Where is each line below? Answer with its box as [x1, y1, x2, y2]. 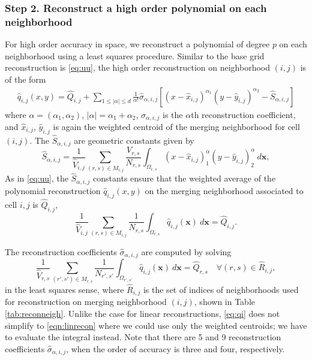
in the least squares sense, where [5, 283, 124, 295]
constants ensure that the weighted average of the [93, 172, 276, 184]
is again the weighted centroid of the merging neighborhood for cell [53, 120, 300, 132]
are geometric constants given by [74, 134, 194, 147]
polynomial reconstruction [5, 184, 101, 196]
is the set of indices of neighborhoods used [143, 283, 299, 295]
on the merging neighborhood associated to [145, 184, 304, 196]
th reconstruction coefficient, [191, 108, 296, 120]
